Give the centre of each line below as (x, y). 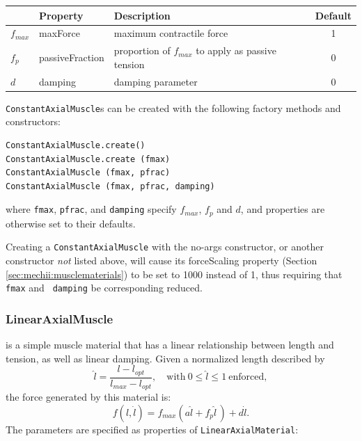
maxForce (60, 33)
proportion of (142, 50)
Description (142, 15)
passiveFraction (72, 57)
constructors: (33, 121)
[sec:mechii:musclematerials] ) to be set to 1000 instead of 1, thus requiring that (174, 274)
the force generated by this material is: (88, 397)
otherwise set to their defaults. (71, 223)
